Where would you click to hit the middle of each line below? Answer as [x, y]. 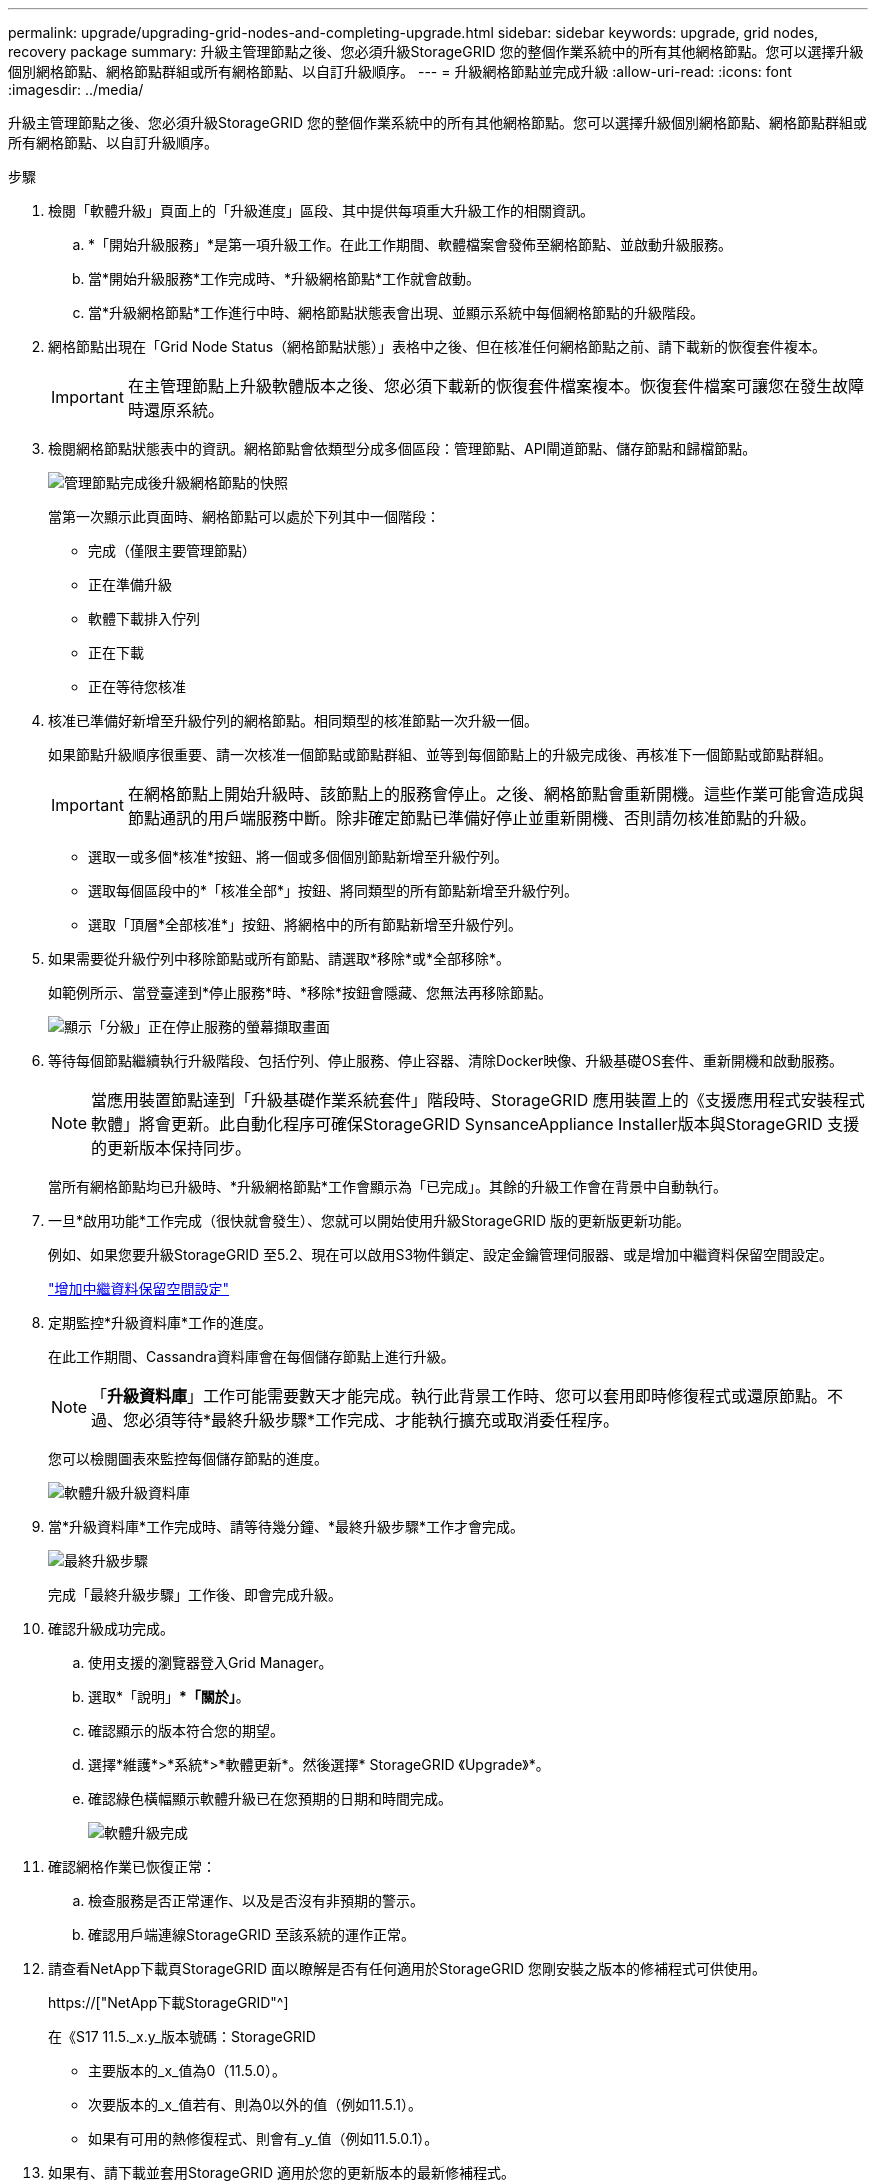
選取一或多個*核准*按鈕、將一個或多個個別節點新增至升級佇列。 [298, 856]
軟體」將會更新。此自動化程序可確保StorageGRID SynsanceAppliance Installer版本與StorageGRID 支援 [475, 1124]
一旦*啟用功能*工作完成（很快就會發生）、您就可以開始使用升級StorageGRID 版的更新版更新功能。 [369, 1220]
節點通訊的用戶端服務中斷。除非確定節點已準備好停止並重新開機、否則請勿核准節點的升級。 [471, 818]
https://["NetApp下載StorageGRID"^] [168, 2002]
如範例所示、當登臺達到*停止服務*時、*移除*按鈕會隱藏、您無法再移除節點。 [300, 992]
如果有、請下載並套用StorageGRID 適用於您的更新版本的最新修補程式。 [281, 2172]
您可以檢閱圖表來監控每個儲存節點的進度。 [188, 1458]
